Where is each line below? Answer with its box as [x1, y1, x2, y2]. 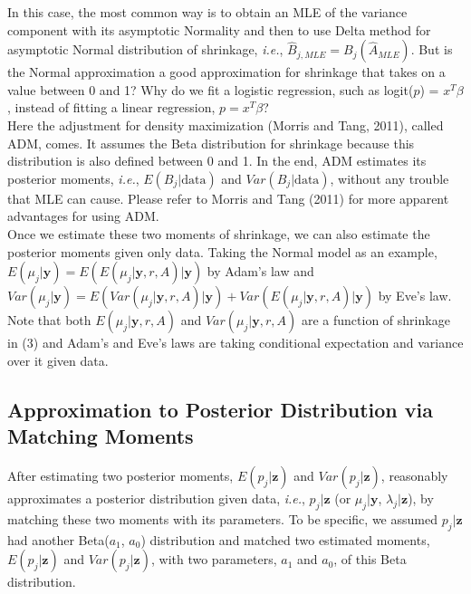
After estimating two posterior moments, [7, 465, 234, 484]
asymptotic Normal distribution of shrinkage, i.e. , [7, 40, 284, 59]
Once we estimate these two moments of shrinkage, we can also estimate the [7, 224, 430, 243]
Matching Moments [7, 422, 194, 450]
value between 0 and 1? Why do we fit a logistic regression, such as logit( [7, 80, 414, 99]
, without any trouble [330, 168, 449, 187]
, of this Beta [333, 550, 407, 569]
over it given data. [7, 350, 109, 369]
